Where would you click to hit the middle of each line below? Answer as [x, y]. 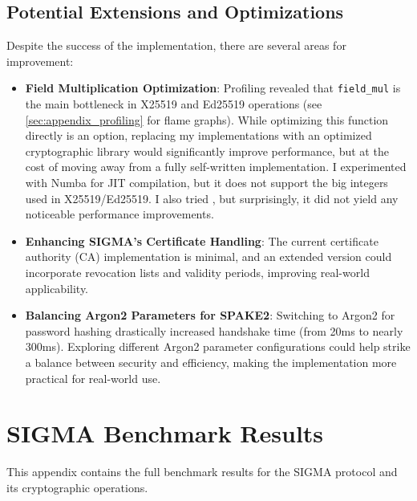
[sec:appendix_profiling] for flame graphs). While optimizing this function [207, 119]
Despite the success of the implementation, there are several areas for [176, 45]
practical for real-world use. [93, 378]
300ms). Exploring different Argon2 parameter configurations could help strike [218, 346]
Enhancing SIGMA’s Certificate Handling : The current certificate [202, 240]
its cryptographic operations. [77, 487]
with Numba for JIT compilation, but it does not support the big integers [206, 183]
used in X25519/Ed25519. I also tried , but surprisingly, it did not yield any [212, 198]
